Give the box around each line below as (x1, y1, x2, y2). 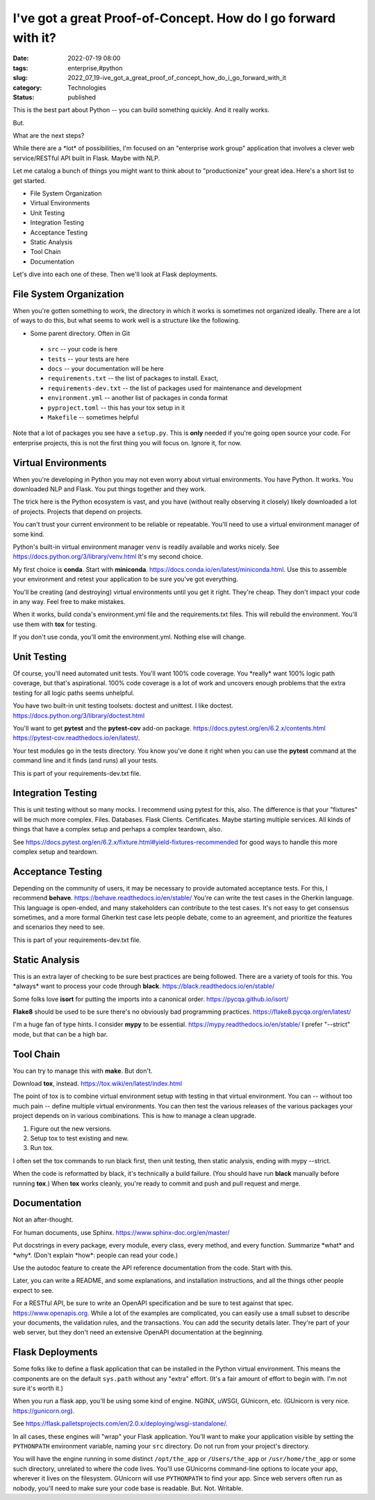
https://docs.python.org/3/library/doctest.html (12, 711, 145, 719)
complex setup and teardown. (12, 847, 99, 856)
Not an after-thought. (12, 1215, 74, 1224)
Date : (12, 54, 29, 63)
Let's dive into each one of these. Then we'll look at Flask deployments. (12, 270, 218, 278)
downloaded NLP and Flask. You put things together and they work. (12, 485, 206, 493)
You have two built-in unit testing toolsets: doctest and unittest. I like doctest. (12, 701, 234, 710)
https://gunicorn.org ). (12, 1406, 75, 1415)
